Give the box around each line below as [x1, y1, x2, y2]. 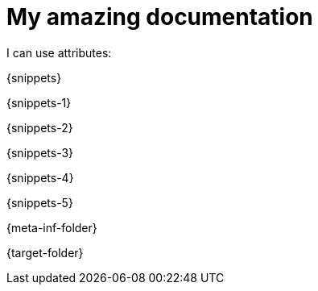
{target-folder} [6, 245, 84, 260]
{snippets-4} [6, 170, 74, 185]
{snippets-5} [6, 195, 73, 210]
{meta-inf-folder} [6, 220, 97, 235]
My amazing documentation [6, 3, 313, 31]
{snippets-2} [6, 120, 73, 135]
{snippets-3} [6, 145, 74, 160]
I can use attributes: [6, 45, 112, 60]
